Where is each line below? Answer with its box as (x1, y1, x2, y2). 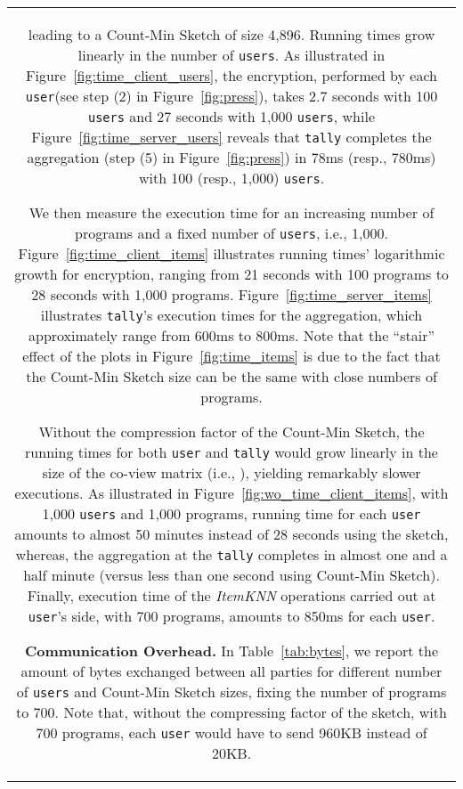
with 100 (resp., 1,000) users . (138, 167, 325, 188)
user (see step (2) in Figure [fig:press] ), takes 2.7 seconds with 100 (25, 85, 438, 106)
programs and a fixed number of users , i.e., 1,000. (75, 223, 388, 243)
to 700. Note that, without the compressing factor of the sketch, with (16, 702, 447, 722)
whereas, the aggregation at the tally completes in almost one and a (15, 544, 448, 565)
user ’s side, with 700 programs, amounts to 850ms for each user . (28, 606, 435, 626)
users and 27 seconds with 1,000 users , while (87, 106, 375, 126)
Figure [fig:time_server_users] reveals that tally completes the (31, 126, 432, 147)
